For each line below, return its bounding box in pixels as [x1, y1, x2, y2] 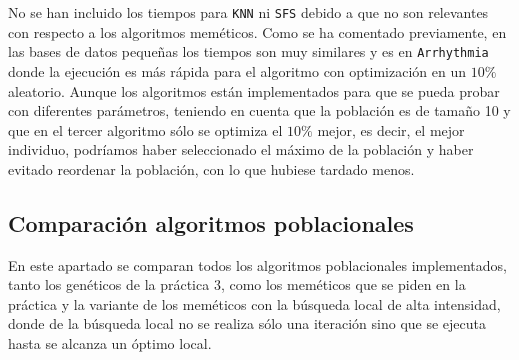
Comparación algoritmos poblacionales [8, 207, 414, 238]
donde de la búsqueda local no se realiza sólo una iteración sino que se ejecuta [8, 313, 486, 334]
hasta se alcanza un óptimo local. [8, 333, 212, 354]
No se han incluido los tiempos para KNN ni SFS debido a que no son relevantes [8, 2, 489, 22]
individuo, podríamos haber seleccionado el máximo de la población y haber [8, 139, 474, 160]
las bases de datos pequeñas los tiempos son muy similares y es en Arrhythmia [8, 41, 489, 62]
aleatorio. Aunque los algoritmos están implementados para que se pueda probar [8, 80, 500, 101]
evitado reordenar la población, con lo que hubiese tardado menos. [8, 158, 415, 179]
